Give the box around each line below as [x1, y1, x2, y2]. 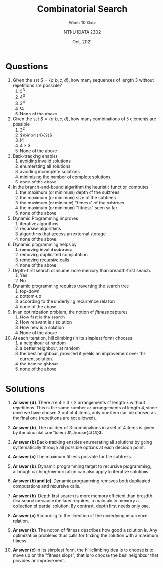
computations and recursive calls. [12, 483, 81, 489]
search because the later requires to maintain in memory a [21, 498, 139, 504]
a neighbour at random [19, 340, 66, 346]
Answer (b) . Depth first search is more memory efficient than [12, 493, 136, 499]
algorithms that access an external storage [19, 231, 106, 237]
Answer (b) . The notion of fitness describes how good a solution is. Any [12, 527, 158, 533]
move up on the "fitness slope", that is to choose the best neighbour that [12, 552, 159, 558]
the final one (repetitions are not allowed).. [12, 415, 98, 421]
